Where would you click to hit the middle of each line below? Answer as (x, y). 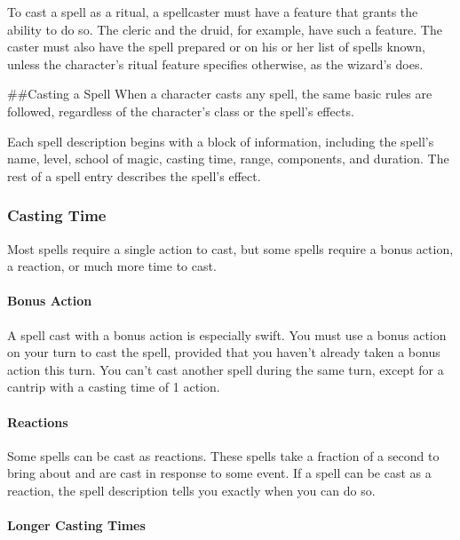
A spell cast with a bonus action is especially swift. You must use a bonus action (227, 334)
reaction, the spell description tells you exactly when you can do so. (191, 490)
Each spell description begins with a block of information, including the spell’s (221, 141)
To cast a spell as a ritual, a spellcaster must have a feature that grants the (213, 12)
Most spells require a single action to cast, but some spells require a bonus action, (230, 248)
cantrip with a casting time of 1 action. (114, 387)
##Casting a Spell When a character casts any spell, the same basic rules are (220, 94)
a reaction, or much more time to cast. (112, 266)
